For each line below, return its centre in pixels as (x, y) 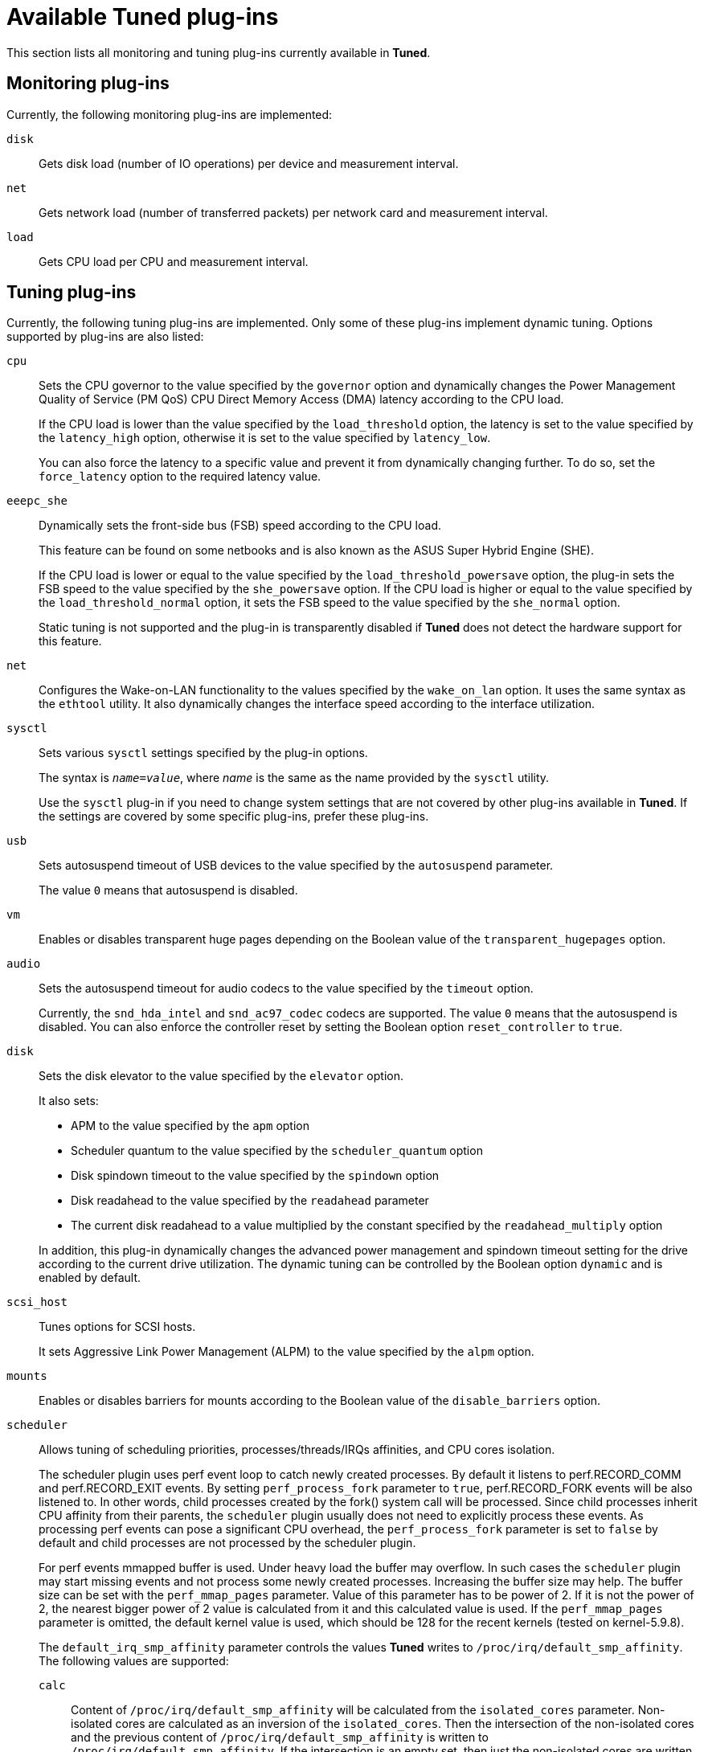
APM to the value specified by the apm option (190, 1126)
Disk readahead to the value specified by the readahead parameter (250, 1201)
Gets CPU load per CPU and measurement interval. (174, 261)
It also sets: (69, 1101)
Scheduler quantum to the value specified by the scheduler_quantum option (277, 1151)
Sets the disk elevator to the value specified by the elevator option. (221, 1076)
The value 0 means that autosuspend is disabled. (168, 890)
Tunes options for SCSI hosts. (117, 1327)
